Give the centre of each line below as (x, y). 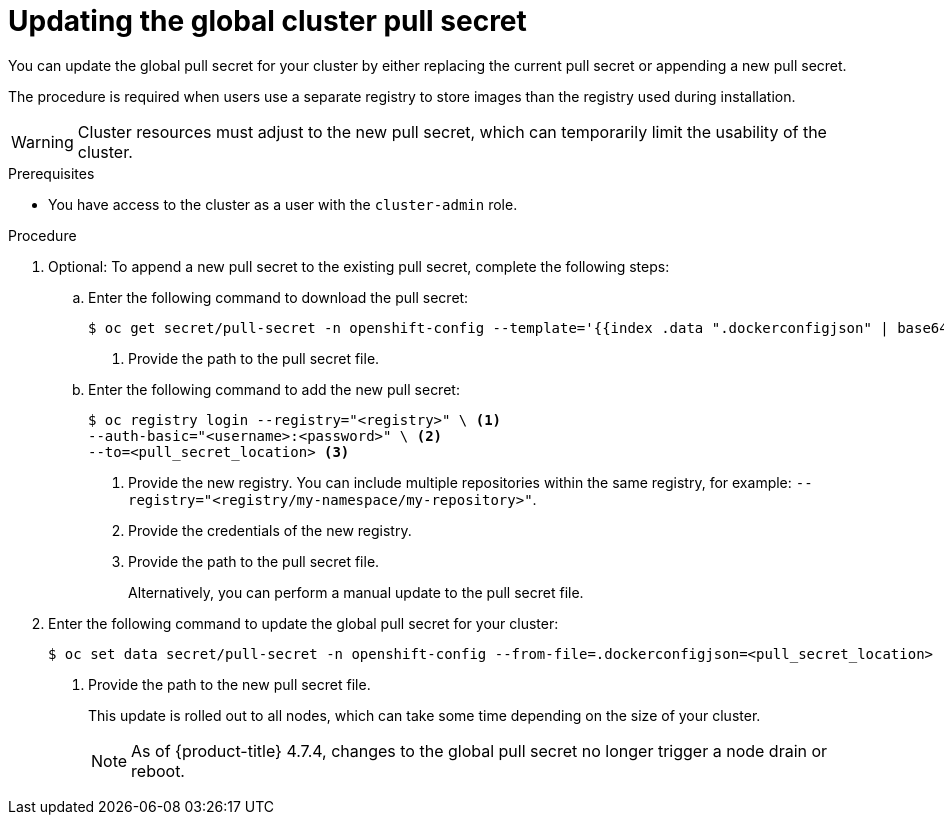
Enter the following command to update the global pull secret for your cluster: (303, 623)
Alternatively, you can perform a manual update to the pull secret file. (356, 592)
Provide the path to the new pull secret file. (229, 684)
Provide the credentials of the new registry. (270, 530)
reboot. (158, 770)
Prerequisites (51, 173)
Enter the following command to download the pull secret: (278, 297)
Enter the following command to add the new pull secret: (274, 389)
